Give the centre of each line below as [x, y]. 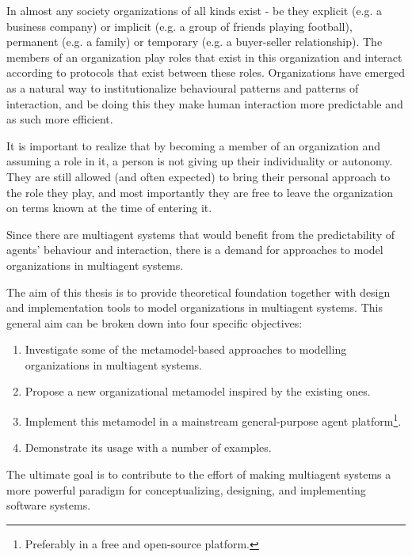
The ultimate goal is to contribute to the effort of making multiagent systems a [199, 474]
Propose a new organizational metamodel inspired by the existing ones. [198, 391]
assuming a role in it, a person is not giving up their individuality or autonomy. [200, 161]
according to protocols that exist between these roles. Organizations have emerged [206, 72]
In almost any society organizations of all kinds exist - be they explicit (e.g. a [195, 10]
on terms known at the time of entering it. [109, 208]
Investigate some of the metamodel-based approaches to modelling [186, 349]
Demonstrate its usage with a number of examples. [148, 447]
